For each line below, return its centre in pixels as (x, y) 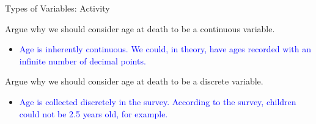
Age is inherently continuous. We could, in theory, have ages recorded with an (165, 49)
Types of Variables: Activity (57, 8)
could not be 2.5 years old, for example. (94, 113)
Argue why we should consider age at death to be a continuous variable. (140, 28)
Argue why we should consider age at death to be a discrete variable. (134, 81)
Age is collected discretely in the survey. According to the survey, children (158, 101)
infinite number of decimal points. (83, 60)
